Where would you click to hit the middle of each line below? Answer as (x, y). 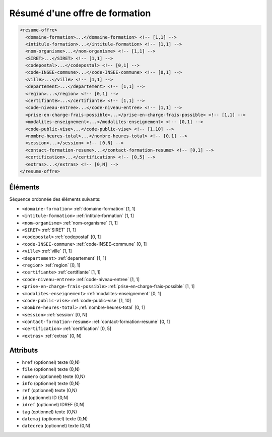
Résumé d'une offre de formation (80, 13)
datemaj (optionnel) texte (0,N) (55, 418)
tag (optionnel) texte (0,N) (50, 412)
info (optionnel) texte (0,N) (51, 383)
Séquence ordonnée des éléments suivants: (55, 199)
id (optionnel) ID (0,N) (45, 397)
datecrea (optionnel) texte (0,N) (56, 426)
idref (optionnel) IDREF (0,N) (53, 405)
